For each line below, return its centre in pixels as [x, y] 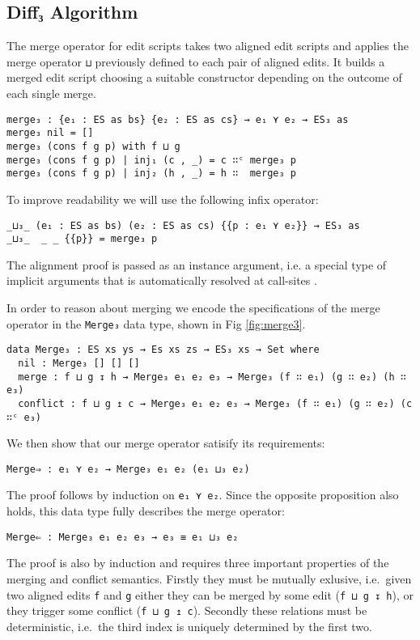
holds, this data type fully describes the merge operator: [146, 511]
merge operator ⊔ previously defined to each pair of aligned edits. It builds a [196, 61]
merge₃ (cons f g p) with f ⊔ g [93, 146]
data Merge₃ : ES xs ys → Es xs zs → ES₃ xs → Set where [163, 350]
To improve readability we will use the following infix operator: [163, 199]
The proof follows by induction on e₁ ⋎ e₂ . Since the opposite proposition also [203, 495]
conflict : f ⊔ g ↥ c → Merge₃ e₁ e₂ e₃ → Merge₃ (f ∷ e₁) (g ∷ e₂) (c [215, 403]
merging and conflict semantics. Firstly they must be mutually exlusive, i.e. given [209, 578]
